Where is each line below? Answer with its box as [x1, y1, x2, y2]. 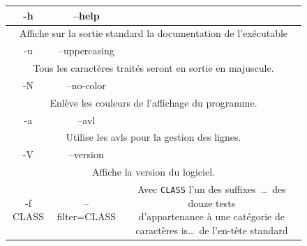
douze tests [188, 195, 236, 210]
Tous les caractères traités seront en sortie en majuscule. [33, 61, 274, 75]
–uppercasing [58, 43, 114, 58]
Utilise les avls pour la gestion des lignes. [66, 130, 241, 144]
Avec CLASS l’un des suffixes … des [137, 181, 286, 196]
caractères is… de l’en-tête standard [135, 222, 288, 237]
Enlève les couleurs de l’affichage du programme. [50, 95, 257, 109]
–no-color [66, 77, 106, 92]
